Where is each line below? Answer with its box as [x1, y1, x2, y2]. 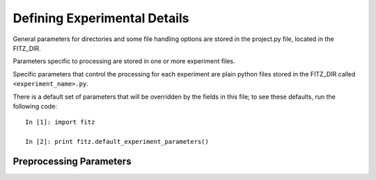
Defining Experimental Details [13, 10, 189, 26]
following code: [13, 101, 57, 111]
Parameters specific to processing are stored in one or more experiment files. [13, 57, 235, 65]
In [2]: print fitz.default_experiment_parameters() [25, 138, 209, 146]
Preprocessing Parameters [13, 155, 132, 167]
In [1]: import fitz [25, 118, 95, 126]
